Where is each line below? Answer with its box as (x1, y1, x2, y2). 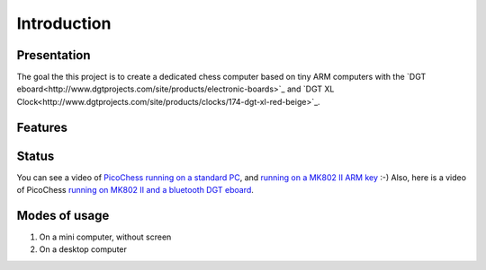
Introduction (16, 13, 112, 33)
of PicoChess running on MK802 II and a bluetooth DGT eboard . (16, 185, 254, 196)
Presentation (16, 48, 91, 63)
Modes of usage (16, 207, 110, 223)
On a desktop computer (39, 244, 128, 255)
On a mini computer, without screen (39, 231, 172, 242)
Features (16, 119, 67, 135)
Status (16, 148, 55, 163)
